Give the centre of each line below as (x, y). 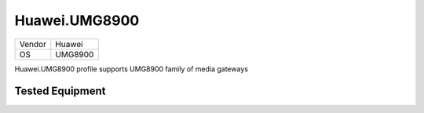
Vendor (33, 44)
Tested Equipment (60, 91)
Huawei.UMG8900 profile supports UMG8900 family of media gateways (132, 69)
